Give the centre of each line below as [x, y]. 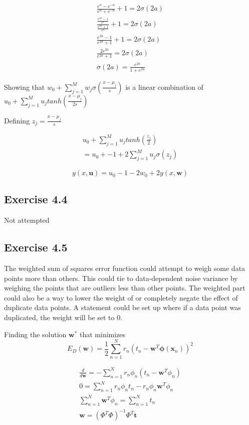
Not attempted [27, 220]
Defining [17, 120]
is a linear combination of [164, 87]
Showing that [25, 87]
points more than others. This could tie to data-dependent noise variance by [121, 278]
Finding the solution [35, 334]
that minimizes [103, 334]
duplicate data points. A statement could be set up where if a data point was [122, 307]
